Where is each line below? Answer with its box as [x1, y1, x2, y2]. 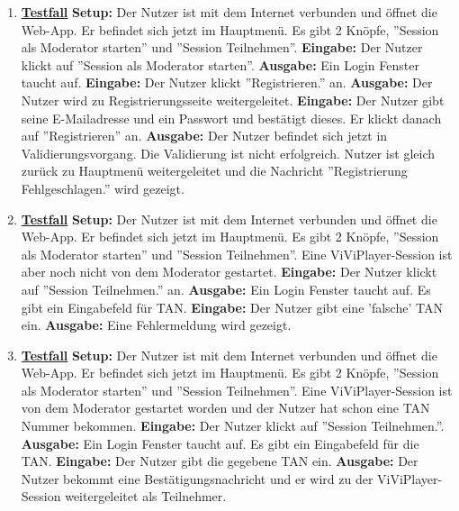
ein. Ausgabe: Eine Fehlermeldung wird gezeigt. [21, 315, 292, 334]
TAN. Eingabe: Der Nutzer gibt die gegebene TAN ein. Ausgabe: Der [21, 452, 418, 470]
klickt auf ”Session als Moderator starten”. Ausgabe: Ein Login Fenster [21, 55, 419, 74]
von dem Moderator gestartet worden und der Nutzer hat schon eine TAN [21, 398, 430, 417]
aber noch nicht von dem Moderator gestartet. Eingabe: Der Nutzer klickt [21, 262, 437, 281]
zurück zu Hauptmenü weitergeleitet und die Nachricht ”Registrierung [21, 161, 408, 180]
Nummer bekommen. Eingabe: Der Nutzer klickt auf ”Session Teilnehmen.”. [21, 416, 445, 435]
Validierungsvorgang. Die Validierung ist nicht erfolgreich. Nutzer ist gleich [21, 143, 435, 162]
